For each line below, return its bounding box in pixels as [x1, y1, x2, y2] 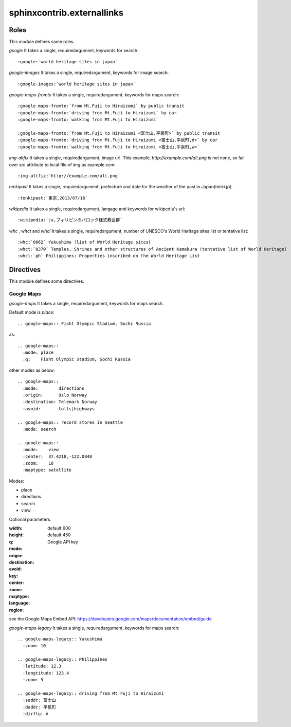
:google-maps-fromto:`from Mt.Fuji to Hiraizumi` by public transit [18, 103, 184, 109]
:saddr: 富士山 [22, 697, 56, 703]
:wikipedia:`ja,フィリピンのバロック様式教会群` [18, 217, 123, 223]
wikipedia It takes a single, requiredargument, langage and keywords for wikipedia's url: [9, 206, 185, 212]
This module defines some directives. [9, 278, 85, 284]
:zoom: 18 [22, 460, 54, 466]
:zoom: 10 [22, 643, 46, 649]
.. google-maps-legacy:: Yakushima [18, 636, 103, 642]
